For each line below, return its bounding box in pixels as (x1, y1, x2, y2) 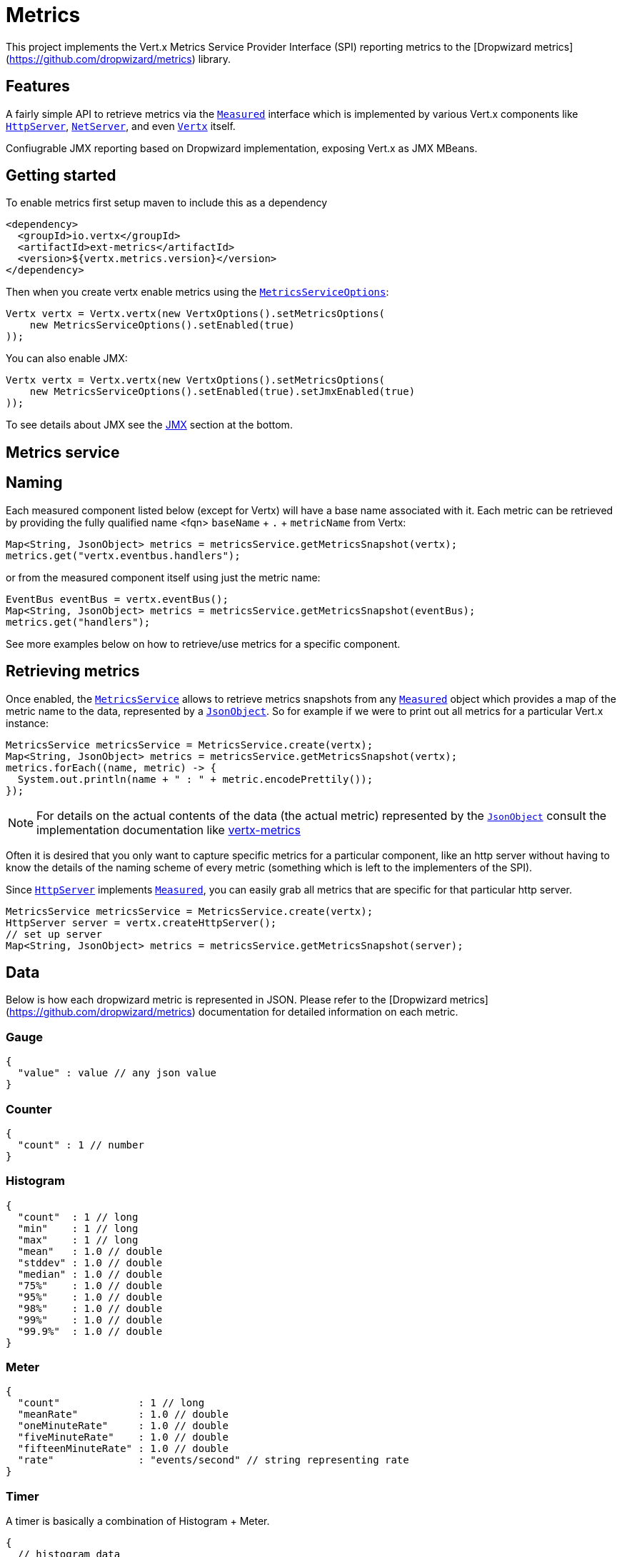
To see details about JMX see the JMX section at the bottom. (6, 419, 293, 431)
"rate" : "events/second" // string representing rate (17, 1454, 409, 1466)
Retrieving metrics (6, 662, 140, 681)
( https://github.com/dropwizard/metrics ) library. (6, 52, 231, 65)
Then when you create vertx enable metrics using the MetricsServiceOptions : (6, 286, 389, 299)
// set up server (6, 928, 102, 940)
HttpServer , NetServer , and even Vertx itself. (6, 119, 236, 132)
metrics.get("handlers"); (6, 616, 151, 628)
